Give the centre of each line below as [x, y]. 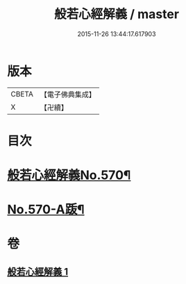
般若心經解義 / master [117, 14]
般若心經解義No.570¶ [69, 175]
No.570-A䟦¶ [46, 210]
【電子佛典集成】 [68, 94]
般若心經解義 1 [38, 272]
